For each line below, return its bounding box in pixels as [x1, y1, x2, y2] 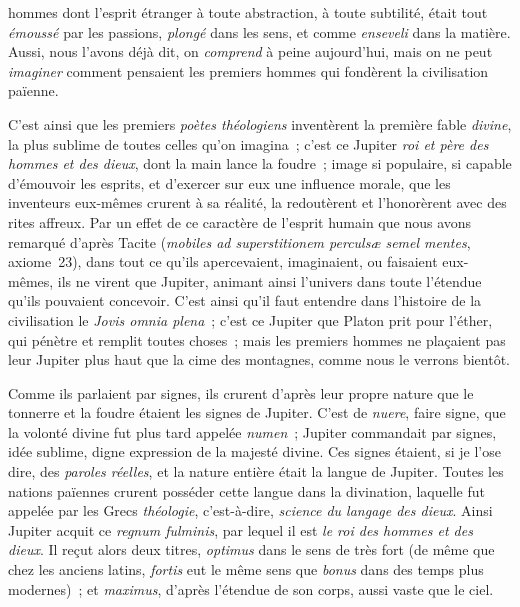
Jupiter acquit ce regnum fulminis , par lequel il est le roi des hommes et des [8, 519, 473, 540]
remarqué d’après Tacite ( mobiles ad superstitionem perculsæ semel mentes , [8, 231, 471, 252]
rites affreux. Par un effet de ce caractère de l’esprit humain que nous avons [8, 211, 472, 232]
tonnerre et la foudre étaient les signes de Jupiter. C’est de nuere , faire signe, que [8, 402, 506, 423]
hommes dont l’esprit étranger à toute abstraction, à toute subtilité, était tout [8, 2, 488, 22]
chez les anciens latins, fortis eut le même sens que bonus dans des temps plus [8, 559, 484, 580]
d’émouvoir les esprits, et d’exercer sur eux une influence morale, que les [8, 172, 451, 193]
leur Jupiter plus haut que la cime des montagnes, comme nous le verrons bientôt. [8, 349, 510, 370]
